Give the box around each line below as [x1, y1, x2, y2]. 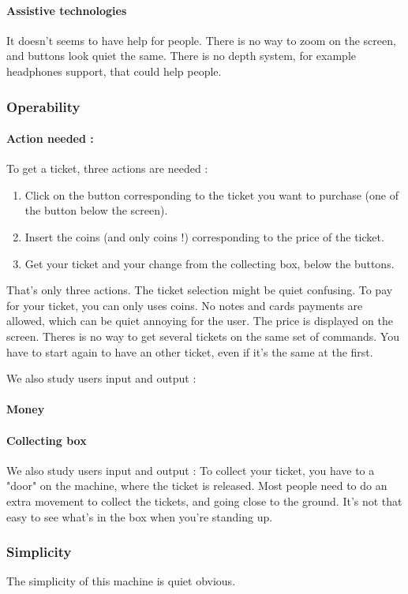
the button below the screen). [24, 202, 168, 219]
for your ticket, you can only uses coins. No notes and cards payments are [6, 297, 363, 313]
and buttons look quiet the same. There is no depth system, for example [6, 47, 357, 64]
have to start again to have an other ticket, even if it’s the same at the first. [6, 343, 373, 360]
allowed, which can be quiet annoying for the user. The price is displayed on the [6, 312, 393, 329]
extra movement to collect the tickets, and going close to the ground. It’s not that [6, 492, 402, 509]
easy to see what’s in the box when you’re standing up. [6, 508, 273, 525]
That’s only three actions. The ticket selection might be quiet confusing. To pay [6, 282, 393, 298]
